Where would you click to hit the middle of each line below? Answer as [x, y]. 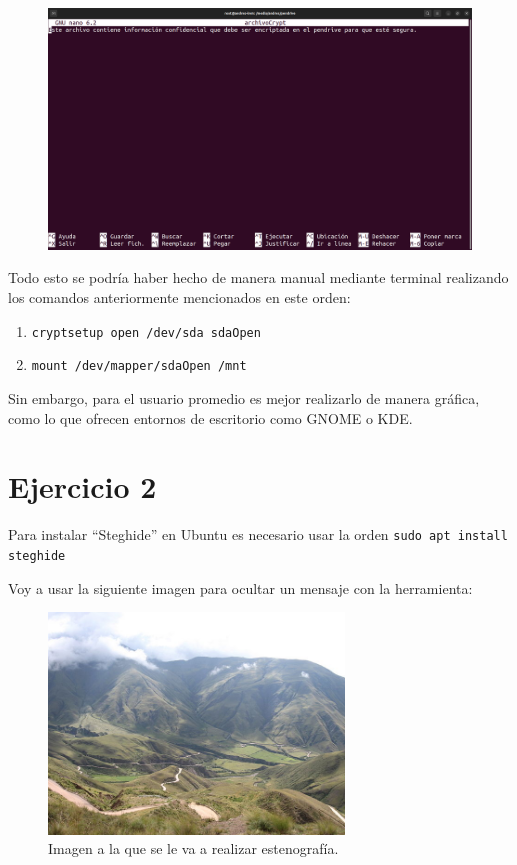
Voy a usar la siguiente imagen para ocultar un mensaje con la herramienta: [240, 587]
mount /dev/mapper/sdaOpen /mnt [139, 366]
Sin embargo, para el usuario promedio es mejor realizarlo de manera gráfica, [244, 397]
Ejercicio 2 [82, 486]
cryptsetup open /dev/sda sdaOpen [146, 332]
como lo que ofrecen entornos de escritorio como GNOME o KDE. [210, 417]
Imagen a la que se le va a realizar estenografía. [193, 848]
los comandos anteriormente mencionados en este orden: [179, 297]
